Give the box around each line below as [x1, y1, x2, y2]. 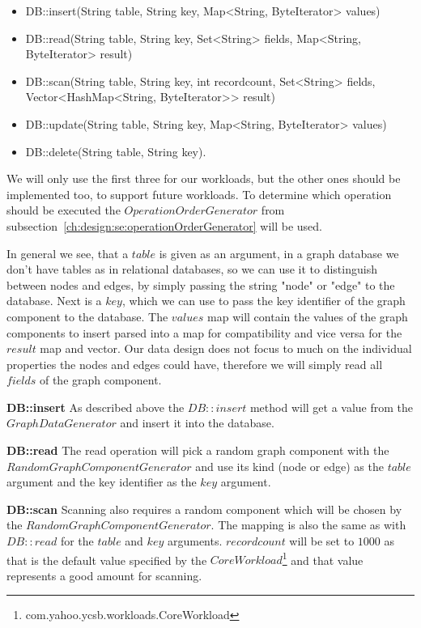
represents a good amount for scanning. [6, 566, 202, 583]
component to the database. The [6, 308, 168, 325]
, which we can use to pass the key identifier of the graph [121, 292, 406, 309]
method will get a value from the [249, 398, 414, 415]
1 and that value [282, 549, 364, 568]
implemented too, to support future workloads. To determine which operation [6, 185, 392, 202]
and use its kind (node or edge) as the [195, 457, 384, 474]
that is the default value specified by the [6, 551, 207, 568]
